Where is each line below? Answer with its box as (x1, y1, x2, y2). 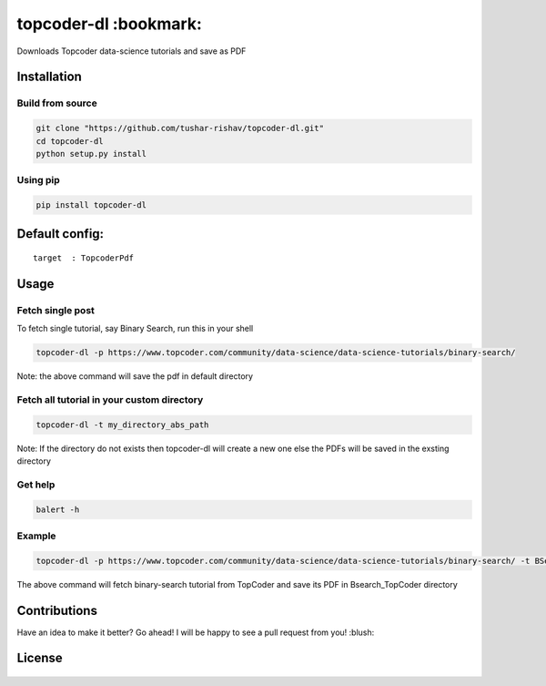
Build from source (16, 97, 97, 109)
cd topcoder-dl (35, 136, 104, 146)
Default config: (16, 226, 105, 241)
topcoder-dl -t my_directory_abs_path (35, 419, 209, 430)
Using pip (16, 174, 61, 187)
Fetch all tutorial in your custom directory (16, 393, 204, 405)
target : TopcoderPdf (33, 253, 135, 263)
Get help (16, 478, 56, 491)
